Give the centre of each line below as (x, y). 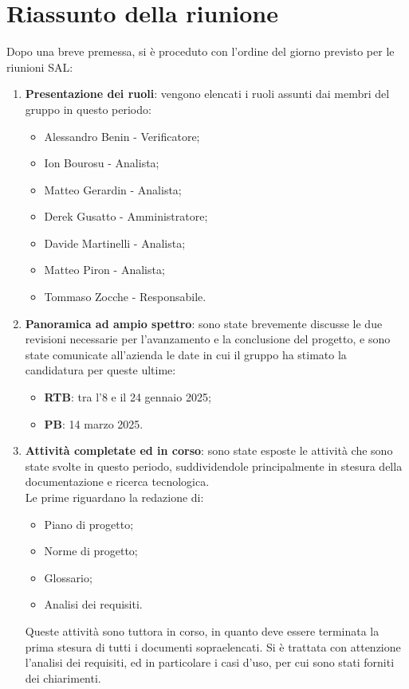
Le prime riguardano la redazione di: (114, 497)
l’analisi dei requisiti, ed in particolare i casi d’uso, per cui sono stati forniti (210, 662)
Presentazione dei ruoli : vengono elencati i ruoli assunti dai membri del (207, 94)
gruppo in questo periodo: (88, 109)
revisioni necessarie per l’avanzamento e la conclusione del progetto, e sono (208, 339)
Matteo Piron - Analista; (104, 270)
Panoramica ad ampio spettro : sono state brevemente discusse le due (204, 323)
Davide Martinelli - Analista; (115, 243)
